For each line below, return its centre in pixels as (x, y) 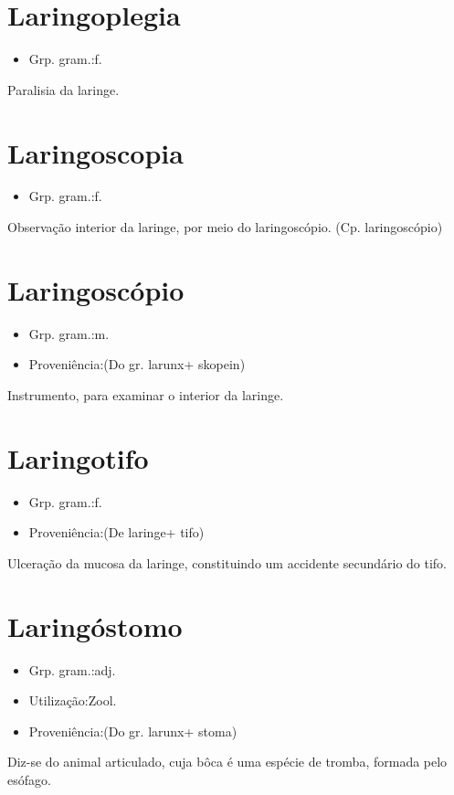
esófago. (29, 779)
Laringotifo (78, 457)
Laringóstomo (95, 625)
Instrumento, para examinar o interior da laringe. (146, 394)
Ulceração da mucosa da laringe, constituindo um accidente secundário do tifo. (227, 562)
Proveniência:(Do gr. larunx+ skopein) (137, 364)
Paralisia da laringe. (63, 89)
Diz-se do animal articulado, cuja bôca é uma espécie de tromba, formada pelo (227, 762)
